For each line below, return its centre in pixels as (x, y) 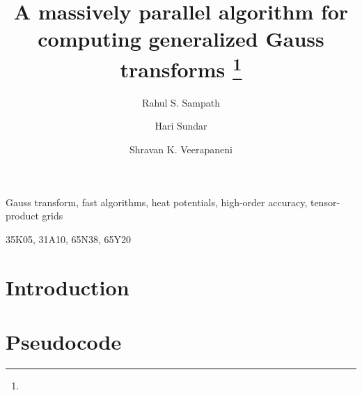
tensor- (325, 202)
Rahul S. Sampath (181, 102)
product (22, 216)
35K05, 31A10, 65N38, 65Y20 (69, 239)
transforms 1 (181, 67)
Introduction (68, 287)
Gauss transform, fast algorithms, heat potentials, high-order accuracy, (157, 202)
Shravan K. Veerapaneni (181, 149)
